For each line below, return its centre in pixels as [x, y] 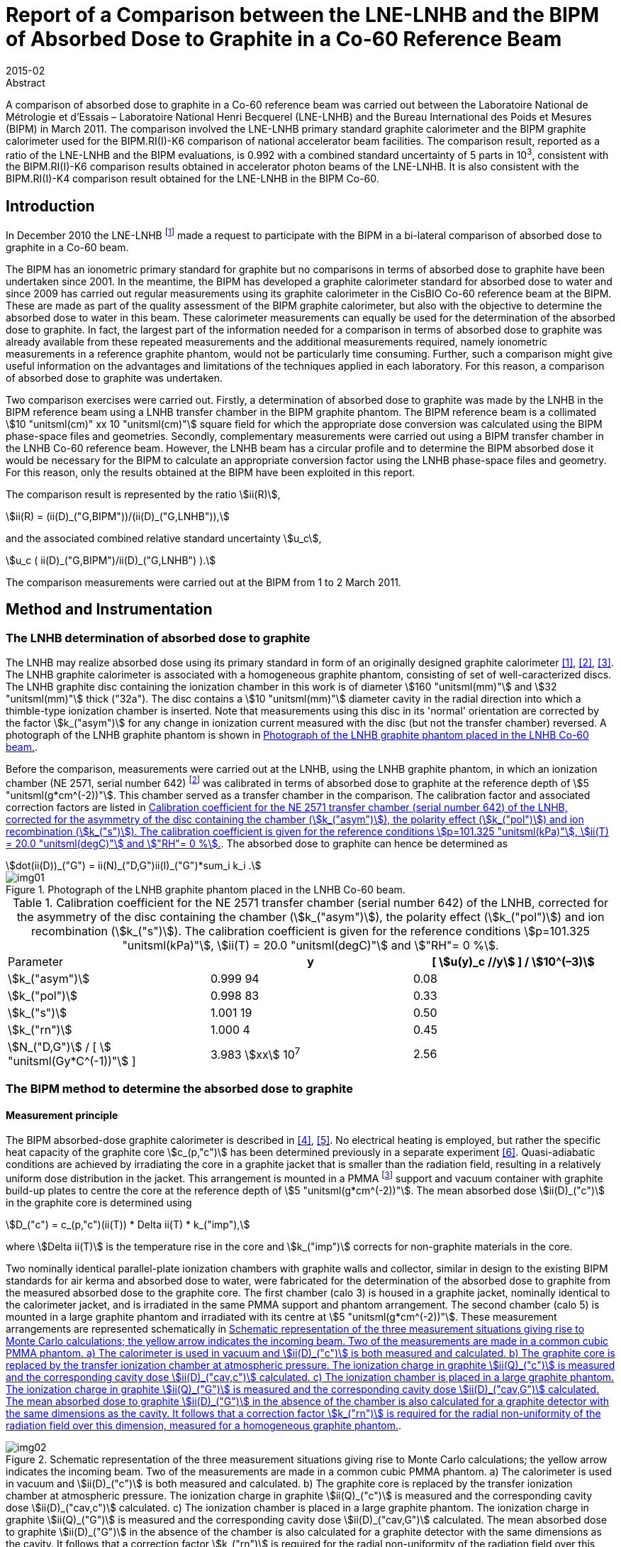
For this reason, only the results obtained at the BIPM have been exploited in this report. [211, 472]
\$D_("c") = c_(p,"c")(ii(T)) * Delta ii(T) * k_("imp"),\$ [128, 1225]
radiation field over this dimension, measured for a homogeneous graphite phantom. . [204, 1426]
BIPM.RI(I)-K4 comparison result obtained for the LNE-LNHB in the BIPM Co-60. [192, 179]
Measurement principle [62, 1115]
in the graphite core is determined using [99, 1203]
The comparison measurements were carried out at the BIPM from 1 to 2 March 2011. [203, 582]
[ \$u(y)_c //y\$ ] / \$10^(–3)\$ [513, 961]
